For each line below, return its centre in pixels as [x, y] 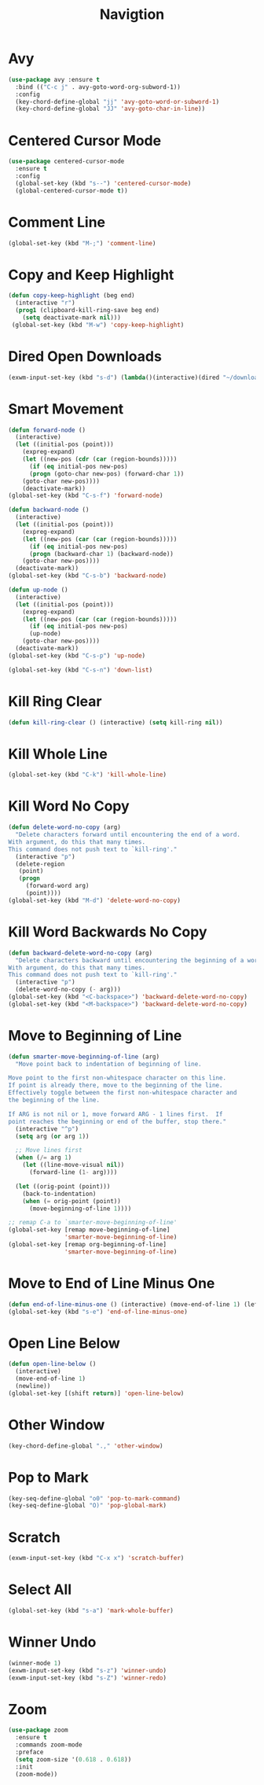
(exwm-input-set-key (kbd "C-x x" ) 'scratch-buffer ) [96, 1559]
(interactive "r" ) [46, 303]
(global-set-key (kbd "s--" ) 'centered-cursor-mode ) [103, 183]
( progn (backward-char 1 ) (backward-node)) [101, 554]
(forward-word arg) [57, 886]
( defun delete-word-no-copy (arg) [65, 827]
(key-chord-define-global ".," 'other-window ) [86, 1446]
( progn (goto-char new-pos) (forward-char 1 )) [106, 473]
